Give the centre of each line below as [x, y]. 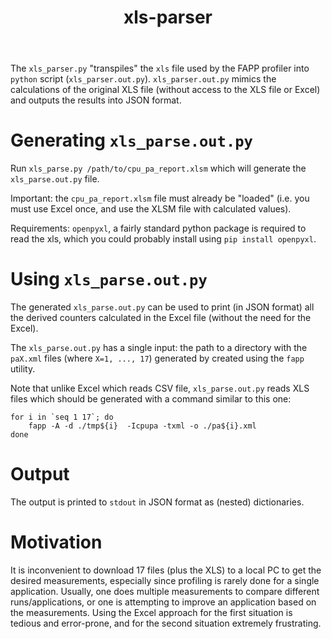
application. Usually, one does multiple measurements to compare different [165, 591]
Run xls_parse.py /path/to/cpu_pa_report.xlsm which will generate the [158, 168]
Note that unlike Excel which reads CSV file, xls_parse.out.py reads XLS [160, 388]
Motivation [56, 542]
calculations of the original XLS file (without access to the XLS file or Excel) [165, 90]
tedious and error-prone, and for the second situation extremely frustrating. [166, 623]
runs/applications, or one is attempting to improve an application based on [163, 602]
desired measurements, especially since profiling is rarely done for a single [165, 580]
